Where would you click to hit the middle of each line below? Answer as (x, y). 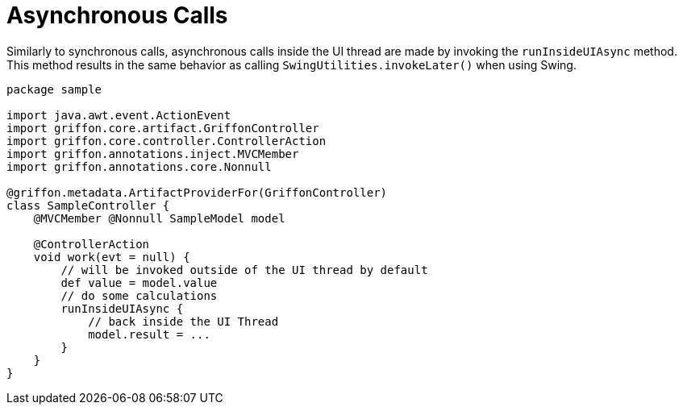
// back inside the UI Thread (183, 321)
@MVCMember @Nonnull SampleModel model (159, 218)
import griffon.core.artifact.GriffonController (163, 128)
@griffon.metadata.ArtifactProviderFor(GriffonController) (197, 192)
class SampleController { (88, 205)
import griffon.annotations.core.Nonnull (139, 166)
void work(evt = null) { (112, 257)
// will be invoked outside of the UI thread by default (244, 270)
